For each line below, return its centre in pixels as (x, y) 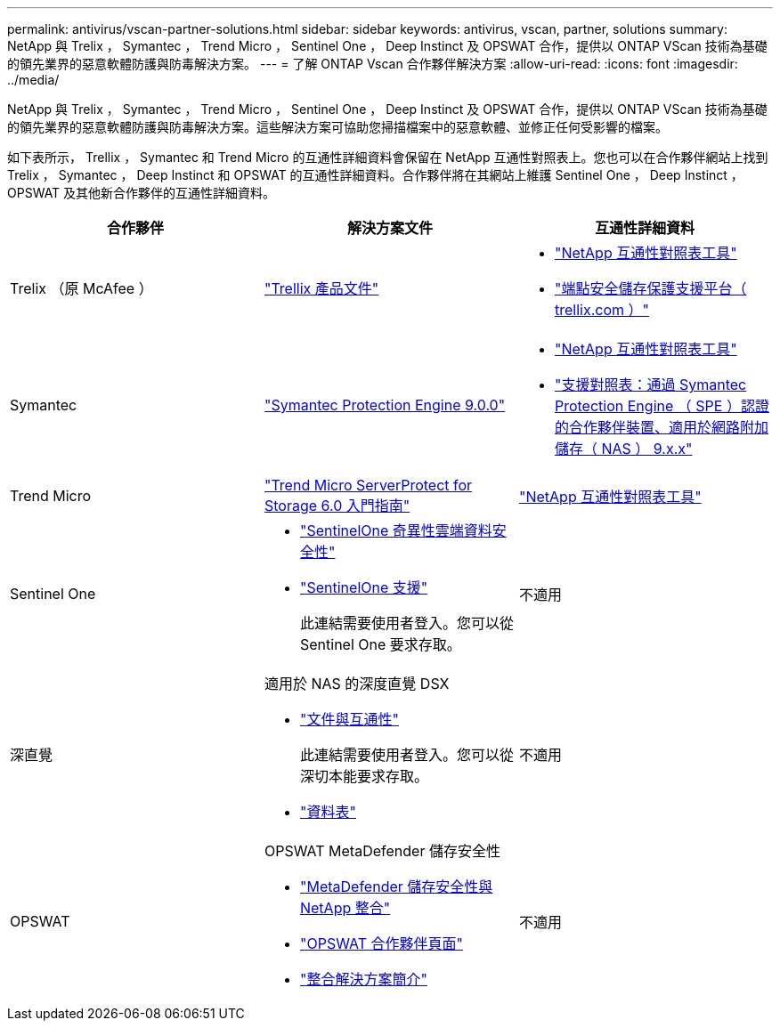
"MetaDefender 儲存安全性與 (396, 886)
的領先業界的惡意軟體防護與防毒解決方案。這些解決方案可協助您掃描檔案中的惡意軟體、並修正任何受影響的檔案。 (337, 127)
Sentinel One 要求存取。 (380, 644)
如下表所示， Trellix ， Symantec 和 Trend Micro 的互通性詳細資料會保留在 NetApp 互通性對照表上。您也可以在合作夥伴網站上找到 (388, 157)
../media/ (33, 80)
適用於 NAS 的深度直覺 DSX (357, 684)
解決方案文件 (390, 228)
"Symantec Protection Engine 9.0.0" (385, 405)
